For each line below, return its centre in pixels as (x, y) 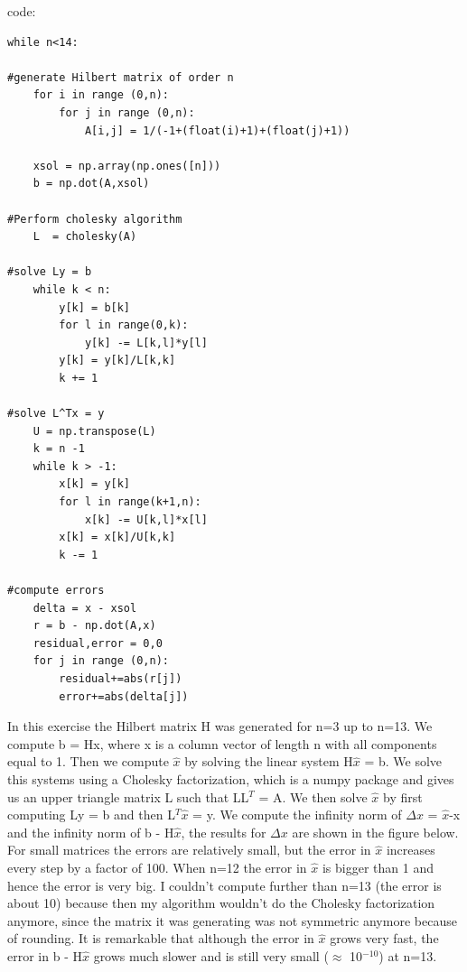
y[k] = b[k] (95, 307)
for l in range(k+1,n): (130, 502)
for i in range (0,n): (101, 95)
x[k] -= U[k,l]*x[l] (146, 519)
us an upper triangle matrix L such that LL (128, 796)
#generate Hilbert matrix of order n (121, 77)
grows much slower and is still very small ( (211, 955)
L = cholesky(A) (85, 237)
